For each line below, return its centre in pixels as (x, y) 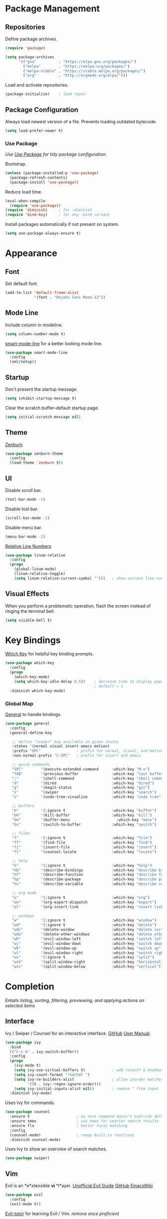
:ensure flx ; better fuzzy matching (69, 1125)
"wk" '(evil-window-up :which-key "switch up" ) (87, 948)
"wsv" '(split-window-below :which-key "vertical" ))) (88, 967)
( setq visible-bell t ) (29, 620)
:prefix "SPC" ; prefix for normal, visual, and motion (87, 751)
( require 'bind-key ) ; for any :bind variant (58, 215)
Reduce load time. (24, 191)
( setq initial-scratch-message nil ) (43, 417)
